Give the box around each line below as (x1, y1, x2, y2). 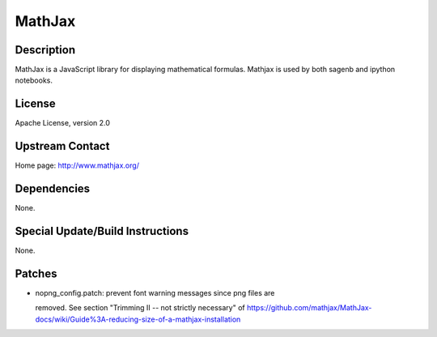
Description (15, 43, 76, 57)
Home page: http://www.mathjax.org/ (15, 160, 139, 170)
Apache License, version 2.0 (15, 118, 111, 128)
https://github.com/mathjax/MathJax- (247, 303, 372, 313)
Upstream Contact (15, 139, 110, 153)
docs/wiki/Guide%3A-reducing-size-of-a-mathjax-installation (35, 314, 241, 324)
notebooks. (15, 75, 53, 85)
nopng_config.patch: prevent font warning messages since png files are (35, 288, 275, 297)
